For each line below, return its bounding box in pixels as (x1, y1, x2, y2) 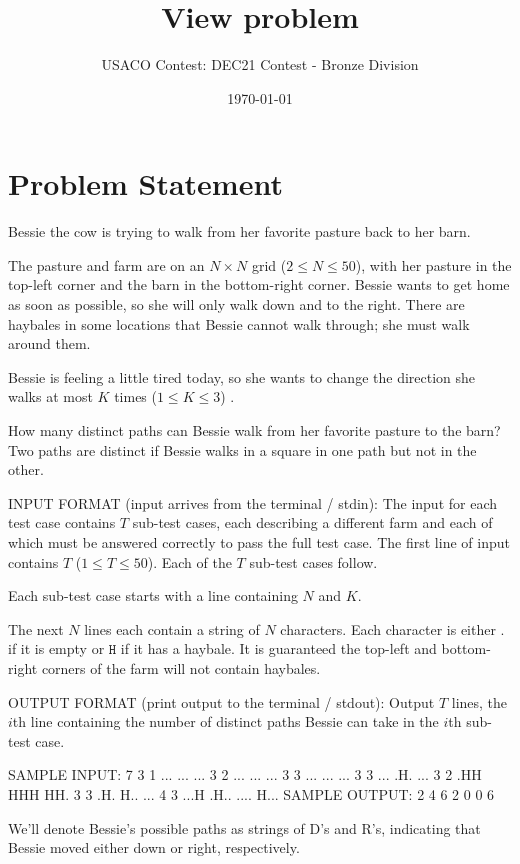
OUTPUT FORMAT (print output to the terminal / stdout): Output (8, 691, 435, 712)
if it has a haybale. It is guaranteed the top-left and (120, 638, 437, 659)
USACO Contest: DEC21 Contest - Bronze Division (101, 54, 419, 75)
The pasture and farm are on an (8, 254, 205, 275)
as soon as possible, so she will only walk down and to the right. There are (8, 294, 465, 315)
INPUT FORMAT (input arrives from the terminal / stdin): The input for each (8, 492, 498, 513)
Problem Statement (8, 163, 283, 204)
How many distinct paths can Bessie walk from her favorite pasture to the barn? (8, 420, 501, 440)
